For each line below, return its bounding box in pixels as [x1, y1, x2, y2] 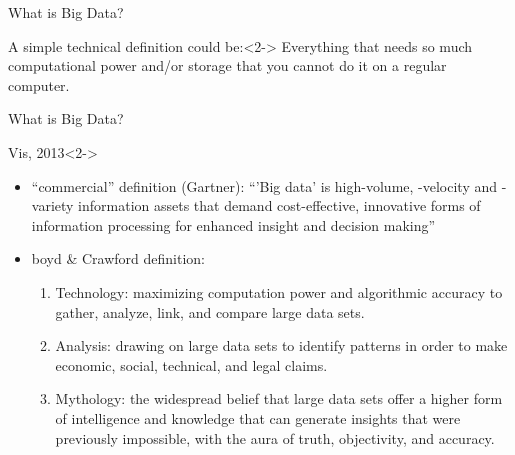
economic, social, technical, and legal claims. [55, 354, 328, 375]
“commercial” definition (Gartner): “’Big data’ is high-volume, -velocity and [31, 175, 498, 196]
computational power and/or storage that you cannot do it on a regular [8, 55, 447, 76]
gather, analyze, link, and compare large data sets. [55, 301, 365, 322]
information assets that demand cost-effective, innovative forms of [78, 195, 481, 216]
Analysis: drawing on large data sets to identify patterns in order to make [55, 335, 508, 356]
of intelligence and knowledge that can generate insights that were [55, 407, 461, 428]
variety [31, 195, 74, 216]
